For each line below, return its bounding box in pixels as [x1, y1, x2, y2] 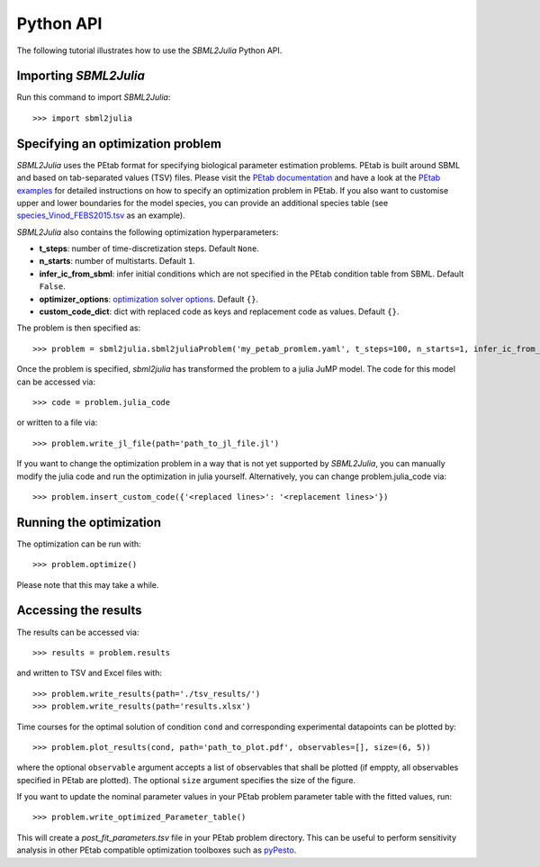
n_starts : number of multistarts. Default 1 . [39, 256, 195, 266]
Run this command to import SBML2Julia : [16, 92, 171, 103]
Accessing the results [16, 603, 142, 619]
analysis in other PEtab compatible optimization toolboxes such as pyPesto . [16, 844, 297, 855]
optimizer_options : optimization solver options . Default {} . [39, 294, 259, 304]
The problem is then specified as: [16, 322, 141, 333]
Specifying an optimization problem [16, 136, 222, 151]
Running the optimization [16, 514, 162, 530]
